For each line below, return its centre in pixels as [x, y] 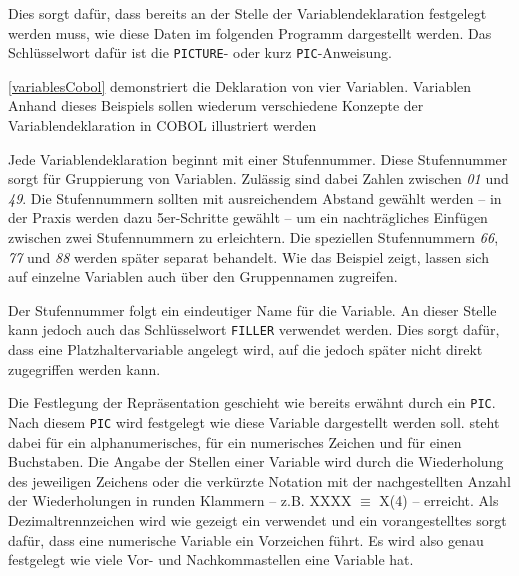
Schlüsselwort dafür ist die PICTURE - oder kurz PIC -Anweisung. [200, 52]
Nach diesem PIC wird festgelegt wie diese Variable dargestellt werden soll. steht [254, 421]
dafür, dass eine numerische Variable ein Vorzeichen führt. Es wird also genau [246, 539]
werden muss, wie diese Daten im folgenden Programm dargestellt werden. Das [250, 32]
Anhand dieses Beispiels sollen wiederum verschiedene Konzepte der [216, 105]
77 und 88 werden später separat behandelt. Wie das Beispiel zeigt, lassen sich [248, 256]
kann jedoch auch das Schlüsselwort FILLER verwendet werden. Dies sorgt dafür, [254, 329]
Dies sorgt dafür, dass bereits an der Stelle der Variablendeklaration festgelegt [247, 13]
